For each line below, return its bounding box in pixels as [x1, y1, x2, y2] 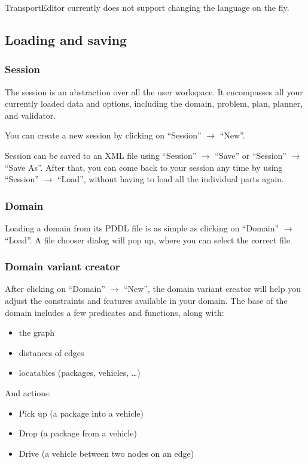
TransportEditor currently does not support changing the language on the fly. [5, 1, 289, 13]
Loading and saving [5, 30, 127, 49]
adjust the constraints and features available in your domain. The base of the [5, 294, 288, 306]
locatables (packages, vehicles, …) [19, 366, 141, 379]
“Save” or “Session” [215, 149, 286, 161]
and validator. [5, 109, 56, 121]
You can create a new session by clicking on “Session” [5, 129, 202, 141]
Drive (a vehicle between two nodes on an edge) [19, 447, 194, 459]
